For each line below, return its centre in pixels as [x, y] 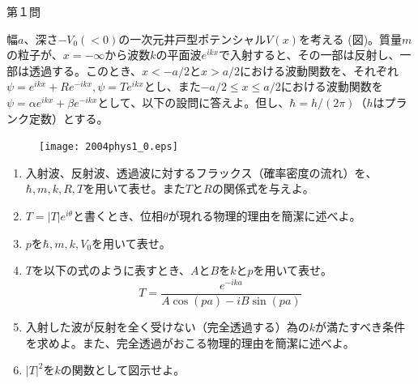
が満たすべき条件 [360, 326]
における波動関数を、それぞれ [320, 70]
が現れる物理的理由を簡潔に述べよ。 [264, 215]
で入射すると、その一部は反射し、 [309, 55]
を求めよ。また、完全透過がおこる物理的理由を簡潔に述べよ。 [190, 342]
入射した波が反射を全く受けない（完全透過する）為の [167, 326]
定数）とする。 [68, 118]
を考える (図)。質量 [350, 38]
